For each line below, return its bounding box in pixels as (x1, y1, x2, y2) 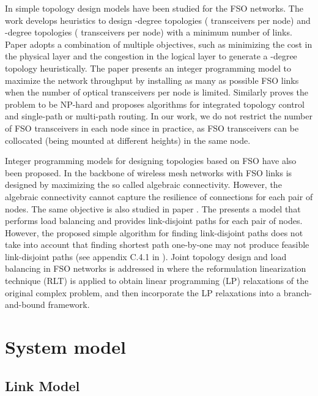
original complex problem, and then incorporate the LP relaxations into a (5, 286, 281, 299)
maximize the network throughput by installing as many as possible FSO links (5, 73, 299, 86)
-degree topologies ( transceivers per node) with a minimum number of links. (5, 26, 292, 39)
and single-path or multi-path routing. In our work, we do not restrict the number (5, 110, 312, 122)
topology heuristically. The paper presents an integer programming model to (5, 61, 291, 74)
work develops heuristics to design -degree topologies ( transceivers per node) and (5, 13, 311, 26)
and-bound (5, 298, 45, 311)
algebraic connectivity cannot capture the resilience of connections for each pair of (5, 190, 313, 203)
